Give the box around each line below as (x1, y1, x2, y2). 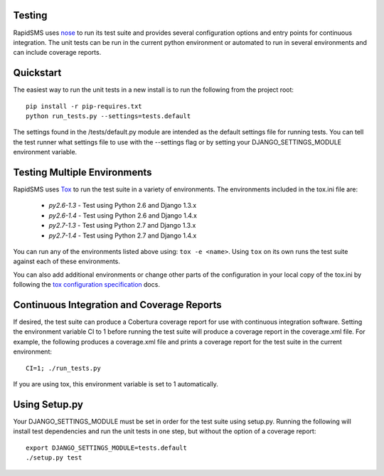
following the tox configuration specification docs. (13, 280, 160, 289)
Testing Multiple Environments (13, 166, 152, 178)
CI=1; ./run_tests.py (26, 364, 101, 372)
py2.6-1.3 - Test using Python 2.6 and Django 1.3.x (48, 201, 197, 210)
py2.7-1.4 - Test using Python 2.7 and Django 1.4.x (48, 231, 197, 240)
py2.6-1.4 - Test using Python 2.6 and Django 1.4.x (48, 211, 197, 220)
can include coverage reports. (13, 48, 102, 57)
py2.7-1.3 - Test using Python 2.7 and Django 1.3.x (48, 221, 196, 230)
